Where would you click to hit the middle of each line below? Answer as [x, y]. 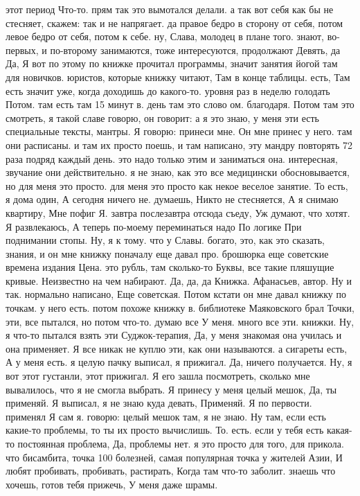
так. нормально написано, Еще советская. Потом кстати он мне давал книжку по [176, 294]
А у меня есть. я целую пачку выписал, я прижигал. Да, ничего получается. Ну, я [179, 362]
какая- [340, 430]
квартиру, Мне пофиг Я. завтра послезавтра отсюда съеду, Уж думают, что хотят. [178, 212]
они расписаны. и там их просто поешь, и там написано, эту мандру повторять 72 [179, 144]
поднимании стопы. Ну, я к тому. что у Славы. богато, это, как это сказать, [165, 240]
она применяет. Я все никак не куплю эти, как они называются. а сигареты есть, [177, 348]
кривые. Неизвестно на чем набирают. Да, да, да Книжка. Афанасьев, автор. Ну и [179, 280]
